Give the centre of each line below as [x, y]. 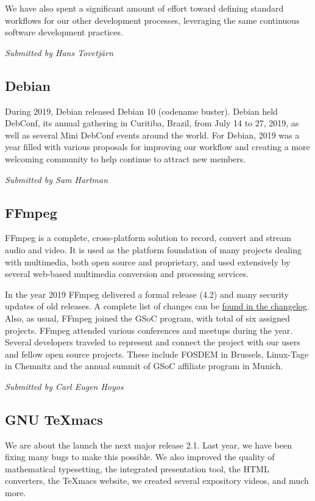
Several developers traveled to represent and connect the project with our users [153, 342]
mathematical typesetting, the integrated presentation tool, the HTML [137, 468]
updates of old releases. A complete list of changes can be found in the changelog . [157, 306]
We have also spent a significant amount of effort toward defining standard [144, 8]
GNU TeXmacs [54, 419]
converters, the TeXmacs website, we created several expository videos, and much [157, 481]
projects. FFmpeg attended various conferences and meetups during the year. [149, 330]
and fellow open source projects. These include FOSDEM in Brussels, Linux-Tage [157, 354]
